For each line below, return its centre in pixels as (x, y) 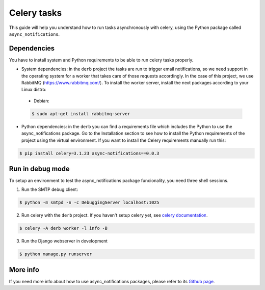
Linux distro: (34, 90)
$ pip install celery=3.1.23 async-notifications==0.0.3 (89, 153)
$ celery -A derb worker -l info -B (64, 228)
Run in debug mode (39, 169)
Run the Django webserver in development (65, 241)
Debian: (41, 101)
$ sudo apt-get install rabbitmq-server (81, 114)
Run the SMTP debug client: (50, 189)
